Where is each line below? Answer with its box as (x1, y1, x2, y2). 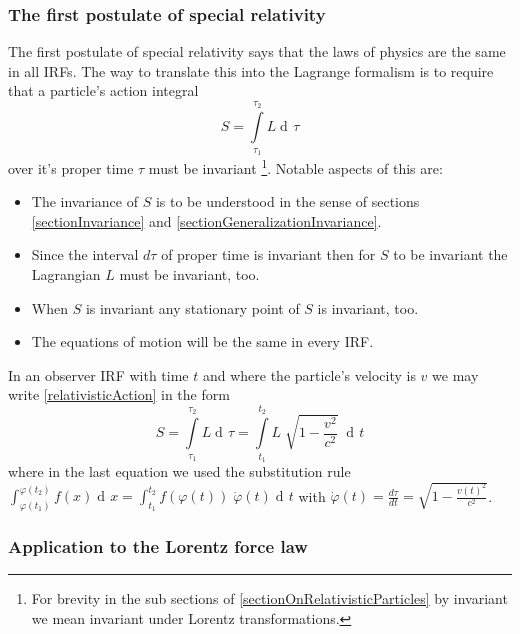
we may (432, 364, 479, 385)
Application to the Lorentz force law (8, 533, 308, 558)
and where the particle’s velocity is (202, 364, 416, 385)
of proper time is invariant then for (161, 244, 376, 265)
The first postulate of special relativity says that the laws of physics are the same (8, 41, 506, 62)
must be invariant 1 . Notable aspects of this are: (148, 155, 443, 178)
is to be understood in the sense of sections (155, 191, 420, 212)
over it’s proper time (8, 157, 134, 178)
